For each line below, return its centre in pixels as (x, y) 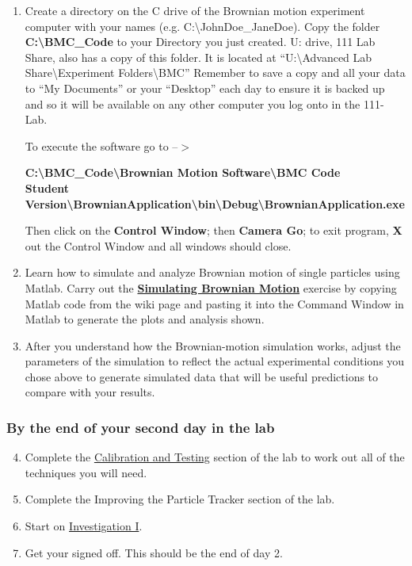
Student (47, 187)
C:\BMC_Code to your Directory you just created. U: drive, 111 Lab (200, 42)
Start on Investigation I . (84, 526)
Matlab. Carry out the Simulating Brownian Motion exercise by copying (211, 287)
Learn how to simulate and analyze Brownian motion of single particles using (212, 272)
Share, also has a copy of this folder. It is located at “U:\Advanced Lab (198, 57)
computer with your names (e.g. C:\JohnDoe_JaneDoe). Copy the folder (202, 26)
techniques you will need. (86, 472)
